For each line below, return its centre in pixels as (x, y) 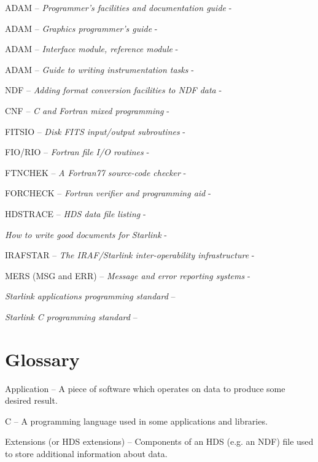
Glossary (42, 359)
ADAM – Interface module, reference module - (92, 49)
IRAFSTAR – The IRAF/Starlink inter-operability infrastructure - (130, 255)
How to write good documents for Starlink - (86, 234)
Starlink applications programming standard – (90, 296)
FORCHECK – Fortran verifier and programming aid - (108, 193)
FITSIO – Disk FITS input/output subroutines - (95, 131)
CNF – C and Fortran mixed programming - (87, 110)
